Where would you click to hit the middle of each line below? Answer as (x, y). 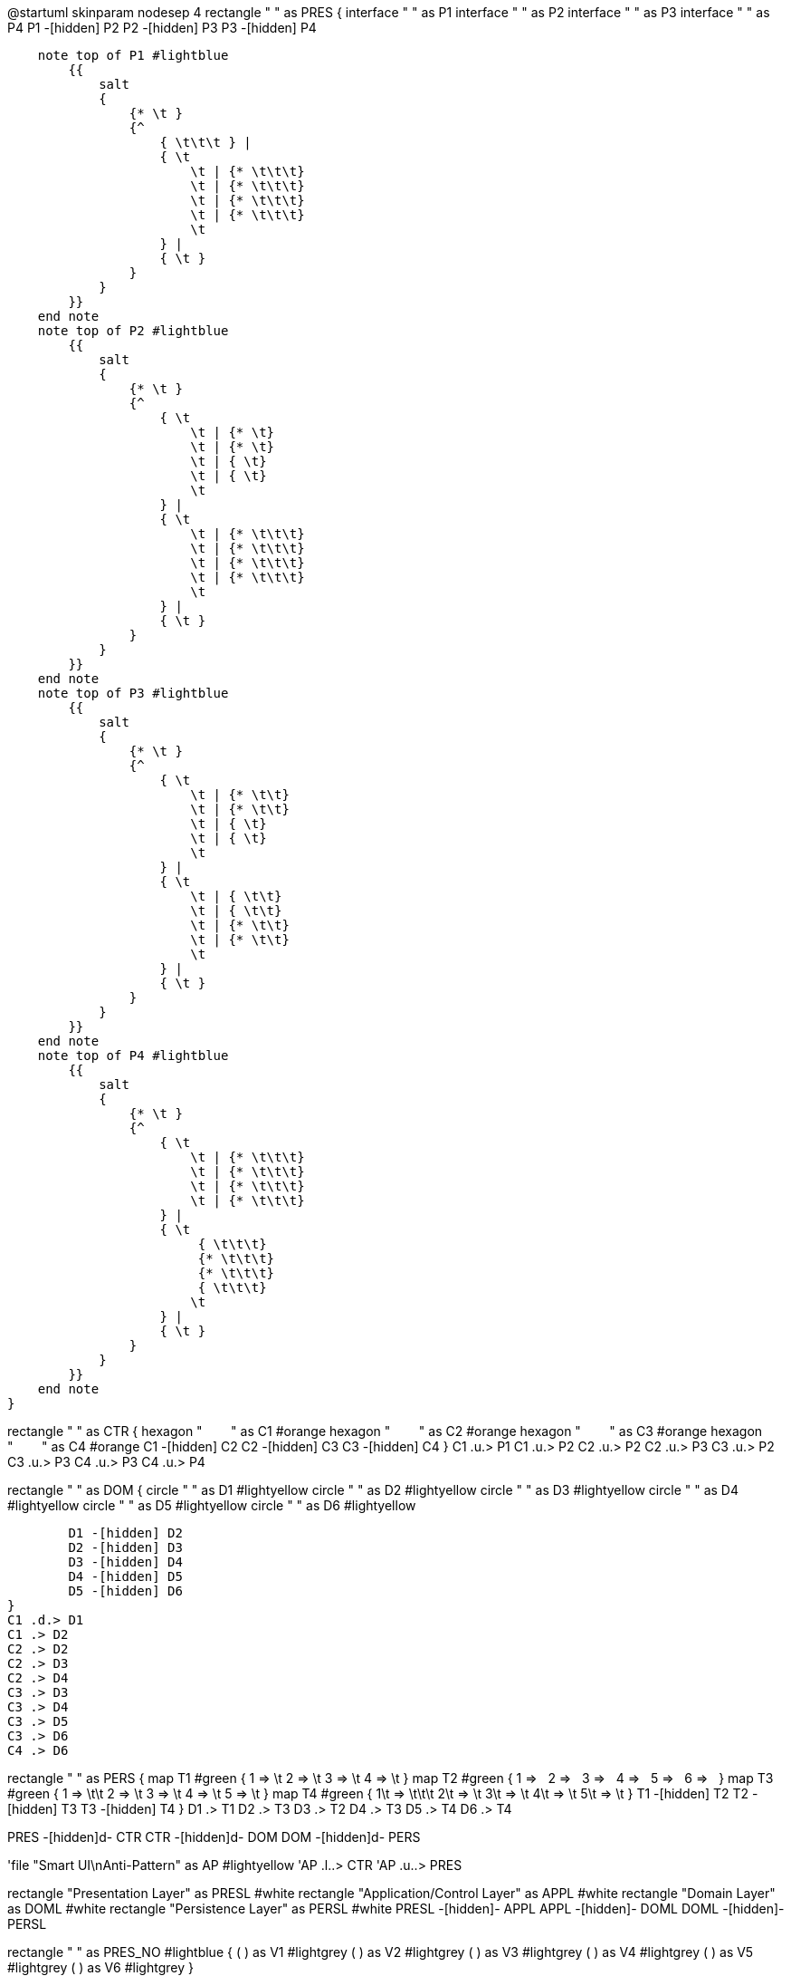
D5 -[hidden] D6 (125, 1591)
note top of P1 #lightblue (133, 55)
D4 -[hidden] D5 (125, 1576)
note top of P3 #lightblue (133, 693)
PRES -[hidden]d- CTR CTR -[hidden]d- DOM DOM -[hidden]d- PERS (214, 1837)
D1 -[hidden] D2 (125, 1533)
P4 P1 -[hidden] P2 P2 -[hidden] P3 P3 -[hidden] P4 (162, 28)
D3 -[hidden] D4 (125, 1562)
